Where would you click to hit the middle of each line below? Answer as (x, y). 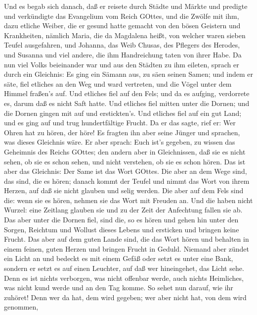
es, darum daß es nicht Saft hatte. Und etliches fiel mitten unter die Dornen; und (127, 103)
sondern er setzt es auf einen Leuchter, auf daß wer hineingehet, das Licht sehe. (124, 268)
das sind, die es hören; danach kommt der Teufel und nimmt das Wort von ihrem (127, 181)
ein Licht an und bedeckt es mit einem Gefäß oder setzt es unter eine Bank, (119, 258)
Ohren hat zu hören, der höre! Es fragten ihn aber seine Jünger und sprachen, (122, 132)
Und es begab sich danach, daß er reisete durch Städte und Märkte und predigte (126, 6)
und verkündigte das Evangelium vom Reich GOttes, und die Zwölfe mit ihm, (122, 16)
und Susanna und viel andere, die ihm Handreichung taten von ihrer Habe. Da (123, 54)
